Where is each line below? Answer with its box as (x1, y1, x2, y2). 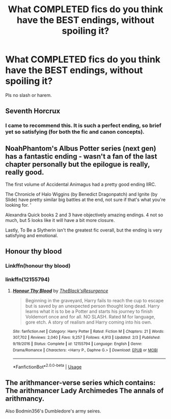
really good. (5, 168, 44, 176)
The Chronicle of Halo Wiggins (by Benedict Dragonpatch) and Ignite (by (5, 191, 158, 198)
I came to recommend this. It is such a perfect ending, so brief (5, 122, 162, 129)
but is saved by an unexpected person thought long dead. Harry (25, 303, 160, 309)
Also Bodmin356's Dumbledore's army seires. (5, 408, 102, 414)
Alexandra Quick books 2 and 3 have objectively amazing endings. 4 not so (5, 212, 163, 218)
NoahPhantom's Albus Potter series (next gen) (5, 144, 157, 153)
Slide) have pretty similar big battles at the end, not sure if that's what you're (5, 197, 166, 203)
